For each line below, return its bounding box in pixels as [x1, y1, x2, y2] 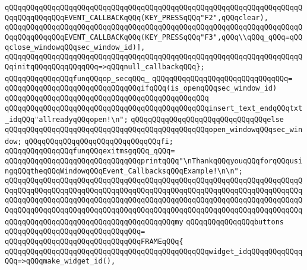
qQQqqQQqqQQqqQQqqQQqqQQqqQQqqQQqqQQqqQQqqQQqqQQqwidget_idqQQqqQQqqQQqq [5, 247, 303, 256]
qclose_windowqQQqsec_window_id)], [5, 43, 145, 52]
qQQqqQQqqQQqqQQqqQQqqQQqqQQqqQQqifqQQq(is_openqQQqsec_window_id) [5, 84, 277, 93]
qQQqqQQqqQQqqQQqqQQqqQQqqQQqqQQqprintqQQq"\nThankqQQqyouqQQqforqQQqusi [5, 156, 303, 165]
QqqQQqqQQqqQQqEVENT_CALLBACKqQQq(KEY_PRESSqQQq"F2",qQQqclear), [5, 13, 268, 22]
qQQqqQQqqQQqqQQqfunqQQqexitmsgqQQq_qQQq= [5, 147, 175, 156]
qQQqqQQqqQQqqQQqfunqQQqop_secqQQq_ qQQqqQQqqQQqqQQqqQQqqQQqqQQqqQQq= [5, 74, 293, 83]
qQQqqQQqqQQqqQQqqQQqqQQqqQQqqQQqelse [131, 115, 284, 124]
